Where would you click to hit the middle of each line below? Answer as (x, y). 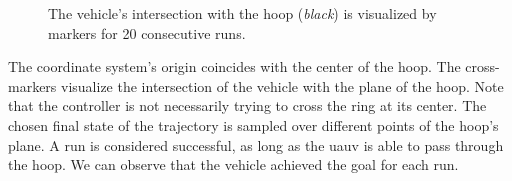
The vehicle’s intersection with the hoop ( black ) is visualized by (242, 13)
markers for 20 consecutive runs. (147, 32)
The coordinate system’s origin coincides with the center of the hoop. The (234, 66)
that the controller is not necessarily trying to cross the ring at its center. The (247, 105)
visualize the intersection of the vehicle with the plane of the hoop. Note (282, 85)
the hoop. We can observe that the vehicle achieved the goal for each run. (233, 164)
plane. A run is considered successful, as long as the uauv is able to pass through (256, 144)
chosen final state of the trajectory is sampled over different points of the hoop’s (253, 124)
